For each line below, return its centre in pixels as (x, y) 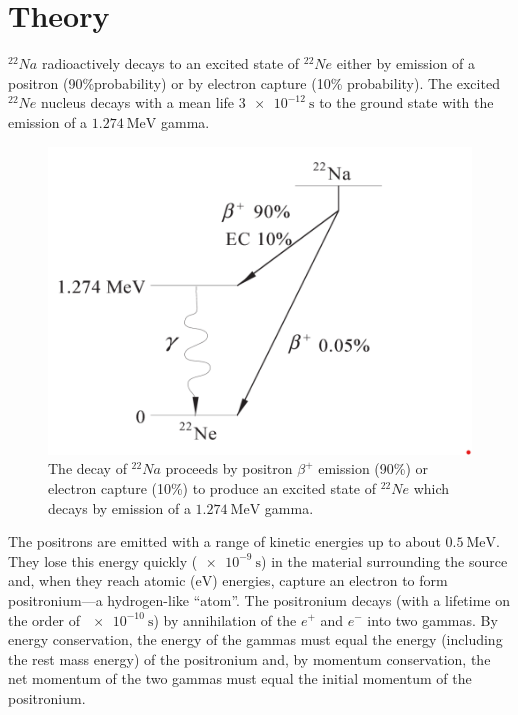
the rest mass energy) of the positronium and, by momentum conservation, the (249, 658)
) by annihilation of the (225, 619)
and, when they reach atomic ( (102, 580)
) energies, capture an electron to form (330, 580)
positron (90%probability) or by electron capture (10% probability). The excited (254, 82)
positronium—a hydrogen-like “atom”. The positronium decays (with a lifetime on (259, 599)
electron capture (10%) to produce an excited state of (212, 487)
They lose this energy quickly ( (103, 560)
